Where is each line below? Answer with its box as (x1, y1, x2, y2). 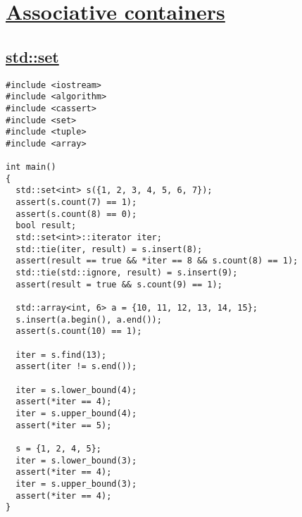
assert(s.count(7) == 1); (15, 197, 137, 208)
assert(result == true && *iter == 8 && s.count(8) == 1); (15, 256, 298, 266)
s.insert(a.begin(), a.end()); (15, 314, 162, 325)
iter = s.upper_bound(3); (15, 478, 137, 489)
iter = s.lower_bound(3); (15, 455, 137, 466)
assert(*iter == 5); (15, 420, 112, 430)
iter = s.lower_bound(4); (15, 385, 137, 395)
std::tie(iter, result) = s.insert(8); (15, 244, 203, 254)
